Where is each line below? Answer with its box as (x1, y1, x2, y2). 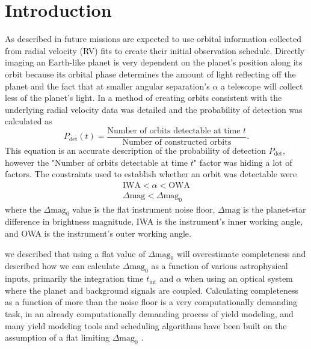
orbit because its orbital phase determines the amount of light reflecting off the (5, 67, 296, 80)
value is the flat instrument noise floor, (72, 202, 215, 215)
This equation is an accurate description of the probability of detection (5, 144, 266, 156)
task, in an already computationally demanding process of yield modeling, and (5, 307, 294, 320)
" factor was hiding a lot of (193, 156, 292, 168)
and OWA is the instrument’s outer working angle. (5, 226, 191, 239)
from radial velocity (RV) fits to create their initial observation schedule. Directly (5, 44, 305, 56)
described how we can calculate (5, 259, 120, 272)
